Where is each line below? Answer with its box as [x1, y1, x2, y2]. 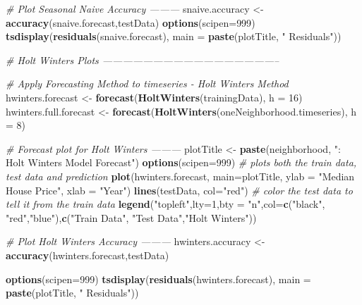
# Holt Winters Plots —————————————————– [6, 52, 279, 67]
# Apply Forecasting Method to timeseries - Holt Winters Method [6, 76, 289, 91]
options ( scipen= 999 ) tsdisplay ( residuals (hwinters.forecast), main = [6, 271, 311, 286]
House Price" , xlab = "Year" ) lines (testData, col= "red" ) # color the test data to [6, 182, 353, 197]
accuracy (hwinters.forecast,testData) [6, 247, 169, 262]
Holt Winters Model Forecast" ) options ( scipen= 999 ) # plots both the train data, [6, 155, 357, 170]
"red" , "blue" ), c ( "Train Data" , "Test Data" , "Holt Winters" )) [6, 210, 257, 225]
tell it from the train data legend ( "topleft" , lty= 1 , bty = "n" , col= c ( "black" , [6, 197, 325, 211]
